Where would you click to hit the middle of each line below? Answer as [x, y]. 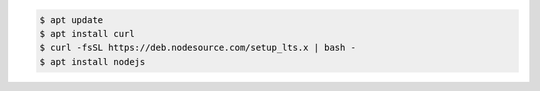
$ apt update [71, 19]
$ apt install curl [87, 33]
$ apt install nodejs [92, 61]
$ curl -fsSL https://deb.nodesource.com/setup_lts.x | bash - [198, 48]
